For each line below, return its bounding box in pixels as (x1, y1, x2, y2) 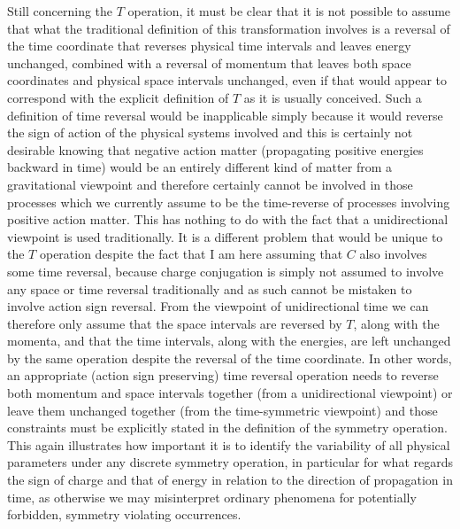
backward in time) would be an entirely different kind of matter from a (7, 158, 392, 176)
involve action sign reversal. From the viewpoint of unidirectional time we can (7, 297, 429, 315)
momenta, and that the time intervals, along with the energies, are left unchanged (7, 331, 451, 350)
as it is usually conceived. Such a (243, 88, 422, 106)
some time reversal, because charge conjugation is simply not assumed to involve (7, 261, 444, 280)
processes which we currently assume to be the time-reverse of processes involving (7, 192, 450, 211)
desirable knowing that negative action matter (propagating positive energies (7, 140, 424, 159)
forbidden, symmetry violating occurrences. (7, 505, 241, 524)
